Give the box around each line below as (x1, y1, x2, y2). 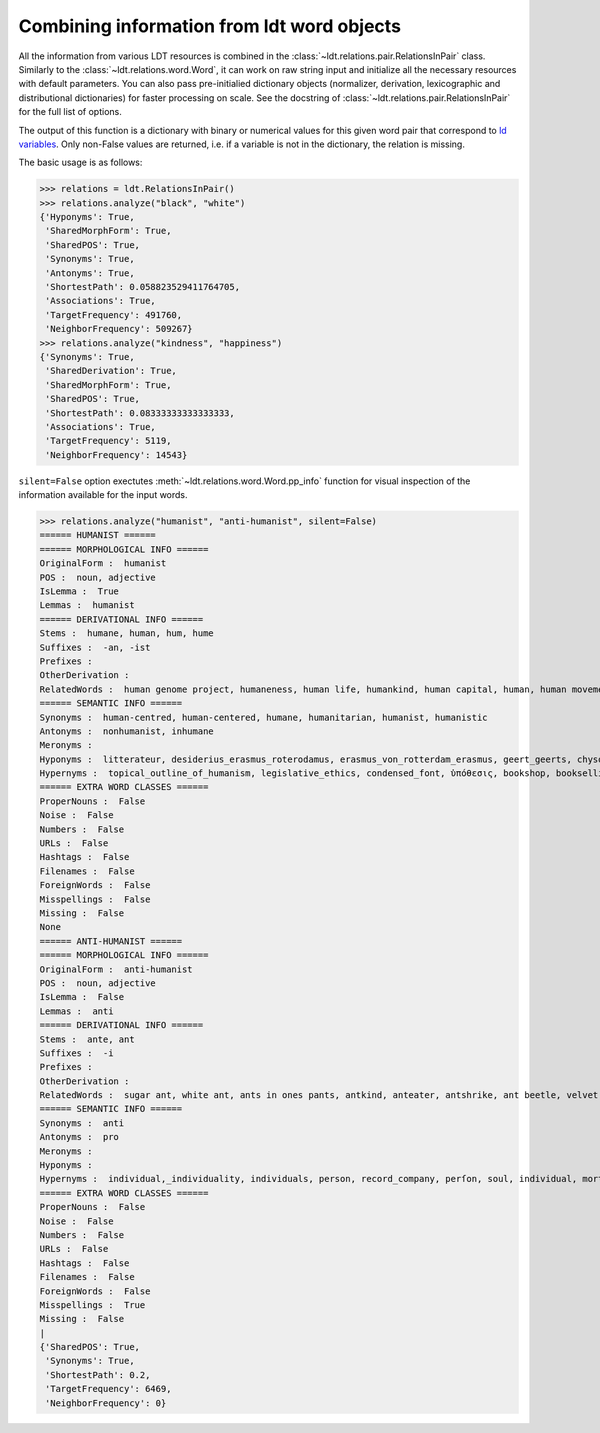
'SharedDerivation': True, (45, 365, 177, 377)
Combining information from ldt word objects (18, 15, 402, 37)
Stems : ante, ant (39, 1033, 135, 1045)
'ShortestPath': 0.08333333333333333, (45, 407, 235, 419)
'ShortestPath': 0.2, (45, 1369, 151, 1380)
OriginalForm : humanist (39, 558, 167, 569)
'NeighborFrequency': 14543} (45, 449, 188, 460)
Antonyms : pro (39, 1131, 120, 1143)
